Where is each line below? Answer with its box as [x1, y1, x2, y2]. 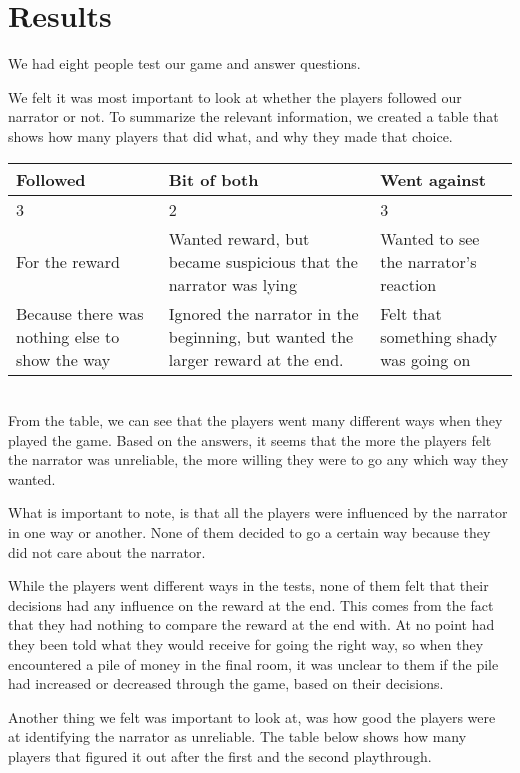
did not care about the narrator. [8, 541, 206, 562]
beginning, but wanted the [168, 324, 354, 348]
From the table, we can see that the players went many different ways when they [8, 410, 503, 431]
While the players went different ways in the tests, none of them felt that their [8, 575, 489, 596]
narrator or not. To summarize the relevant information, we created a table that [8, 106, 499, 127]
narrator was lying [168, 272, 297, 296]
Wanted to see [380, 226, 480, 250]
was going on [380, 347, 471, 371]
